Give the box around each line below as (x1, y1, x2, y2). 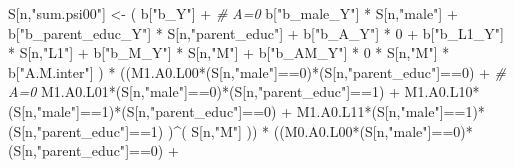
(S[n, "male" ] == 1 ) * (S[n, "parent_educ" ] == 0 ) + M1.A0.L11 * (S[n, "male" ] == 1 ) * (8, 100, 485, 121)
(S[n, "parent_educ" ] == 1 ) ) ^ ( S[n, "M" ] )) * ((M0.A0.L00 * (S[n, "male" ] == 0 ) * (8, 120, 473, 141)
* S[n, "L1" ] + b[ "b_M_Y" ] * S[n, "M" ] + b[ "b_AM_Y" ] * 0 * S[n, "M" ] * (8, 42, 450, 63)
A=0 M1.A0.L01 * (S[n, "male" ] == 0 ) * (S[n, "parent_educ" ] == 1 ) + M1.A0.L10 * (8, 81, 480, 102)
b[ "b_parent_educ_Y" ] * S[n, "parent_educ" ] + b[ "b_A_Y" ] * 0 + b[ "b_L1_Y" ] (8, 22, 504, 43)
